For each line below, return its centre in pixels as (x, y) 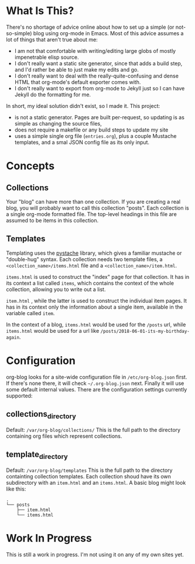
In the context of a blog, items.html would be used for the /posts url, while (96, 325)
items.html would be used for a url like (53, 330)
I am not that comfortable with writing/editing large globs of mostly (95, 50)
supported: (19, 396)
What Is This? (40, 11)
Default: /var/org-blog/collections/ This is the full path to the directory (93, 430)
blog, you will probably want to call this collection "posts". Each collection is (97, 208)
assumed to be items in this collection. (52, 220)
